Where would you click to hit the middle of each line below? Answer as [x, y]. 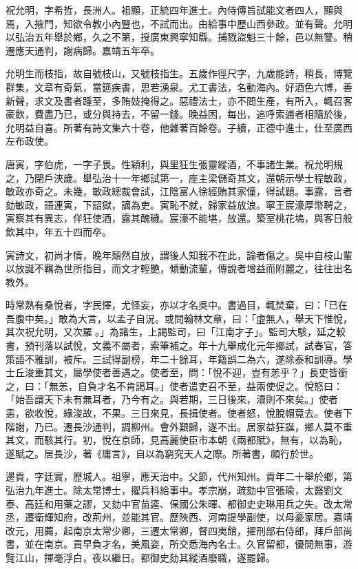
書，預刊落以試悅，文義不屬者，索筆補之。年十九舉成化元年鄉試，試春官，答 [179, 345]
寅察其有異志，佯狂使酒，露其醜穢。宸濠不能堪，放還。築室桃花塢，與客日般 [179, 218]
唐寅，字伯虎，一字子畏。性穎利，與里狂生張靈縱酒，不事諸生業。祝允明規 [174, 164]
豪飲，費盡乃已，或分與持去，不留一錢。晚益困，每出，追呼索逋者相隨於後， [179, 114]
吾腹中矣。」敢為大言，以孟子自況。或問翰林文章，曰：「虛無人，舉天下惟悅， [179, 318]
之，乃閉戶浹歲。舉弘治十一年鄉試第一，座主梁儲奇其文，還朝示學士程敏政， [179, 177]
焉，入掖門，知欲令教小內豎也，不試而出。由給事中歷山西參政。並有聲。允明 [179, 23]
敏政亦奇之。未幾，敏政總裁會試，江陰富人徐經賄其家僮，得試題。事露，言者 [179, 191]
